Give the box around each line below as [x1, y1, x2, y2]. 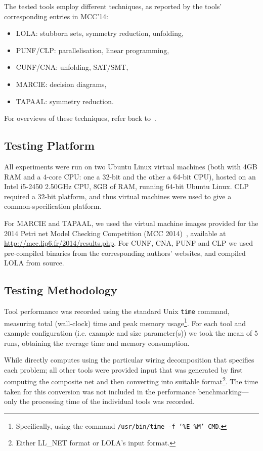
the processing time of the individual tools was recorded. [19, 396, 195, 407]
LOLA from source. [4, 257, 64, 268]
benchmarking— [198, 386, 249, 396]
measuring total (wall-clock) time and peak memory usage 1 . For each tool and [4, 316, 246, 328]
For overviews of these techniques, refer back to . [4, 113, 156, 123]
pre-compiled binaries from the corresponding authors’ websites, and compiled [4, 247, 246, 258]
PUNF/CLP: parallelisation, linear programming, [16, 44, 169, 55]
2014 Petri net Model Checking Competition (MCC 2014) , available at [4, 228, 226, 238]
